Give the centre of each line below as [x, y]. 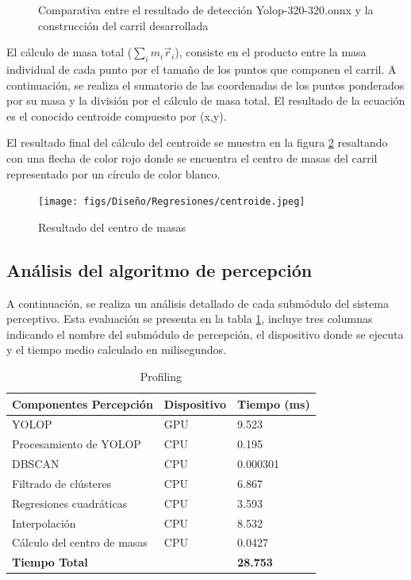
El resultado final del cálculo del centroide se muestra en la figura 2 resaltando [197, 142]
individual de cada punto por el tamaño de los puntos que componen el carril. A [202, 69]
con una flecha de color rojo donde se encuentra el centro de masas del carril [192, 157]
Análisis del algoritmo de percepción [159, 269]
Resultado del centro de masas [112, 227]
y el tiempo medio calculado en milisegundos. [117, 350]
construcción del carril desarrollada [123, 25]
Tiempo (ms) [274, 403]
